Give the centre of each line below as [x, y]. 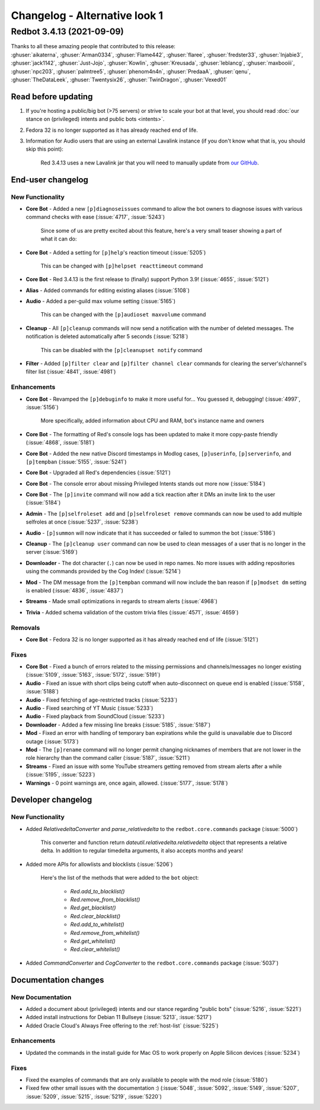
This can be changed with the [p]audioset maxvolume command [123, 315]
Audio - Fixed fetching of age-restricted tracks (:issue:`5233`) [102, 700]
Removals [25, 627]
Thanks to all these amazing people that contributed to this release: [93, 46]
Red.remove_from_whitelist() [105, 933]
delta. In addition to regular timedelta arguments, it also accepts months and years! [142, 851]
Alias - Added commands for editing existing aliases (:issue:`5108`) [108, 290]
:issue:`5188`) [42, 692]
